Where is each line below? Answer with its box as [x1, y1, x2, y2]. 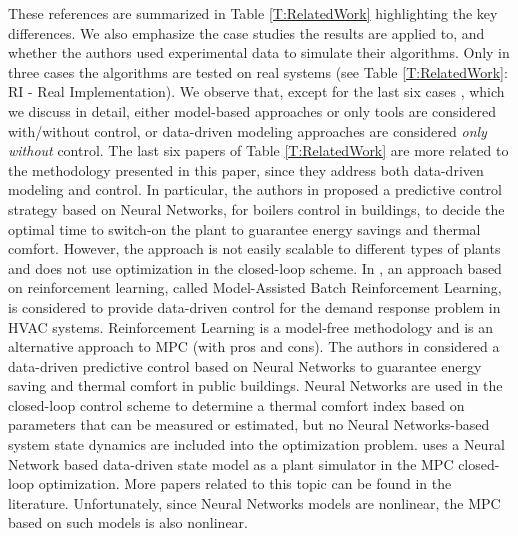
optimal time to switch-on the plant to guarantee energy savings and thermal [8, 218, 481, 239]
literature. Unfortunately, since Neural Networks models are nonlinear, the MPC [8, 492, 501, 513]
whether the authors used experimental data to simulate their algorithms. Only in [8, 42, 510, 63]
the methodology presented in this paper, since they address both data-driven [8, 159, 484, 180]
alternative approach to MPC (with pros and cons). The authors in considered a [8, 336, 500, 357]
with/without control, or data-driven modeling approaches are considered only [8, 120, 487, 141]
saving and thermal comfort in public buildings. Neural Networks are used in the [8, 375, 503, 396]
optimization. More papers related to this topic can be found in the [38, 473, 452, 494]
